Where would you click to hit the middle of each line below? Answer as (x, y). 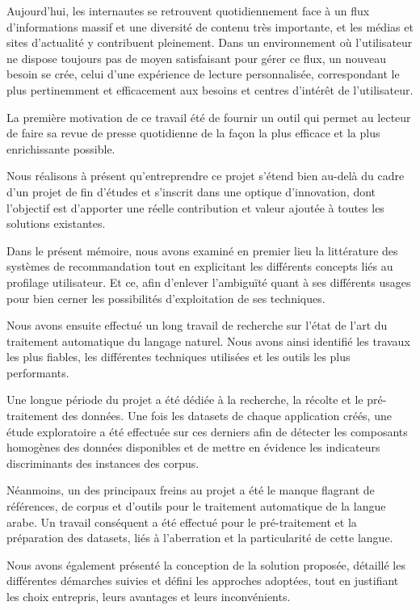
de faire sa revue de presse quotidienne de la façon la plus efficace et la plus (193, 133)
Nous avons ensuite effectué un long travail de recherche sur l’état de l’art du (197, 325)
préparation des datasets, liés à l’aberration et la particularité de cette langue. (200, 538)
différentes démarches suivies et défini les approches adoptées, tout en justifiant (203, 581)
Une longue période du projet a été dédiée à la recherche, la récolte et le (185, 400)
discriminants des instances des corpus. (103, 463)
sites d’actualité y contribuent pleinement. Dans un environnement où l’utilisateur (210, 42)
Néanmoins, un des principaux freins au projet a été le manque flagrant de (191, 490)
